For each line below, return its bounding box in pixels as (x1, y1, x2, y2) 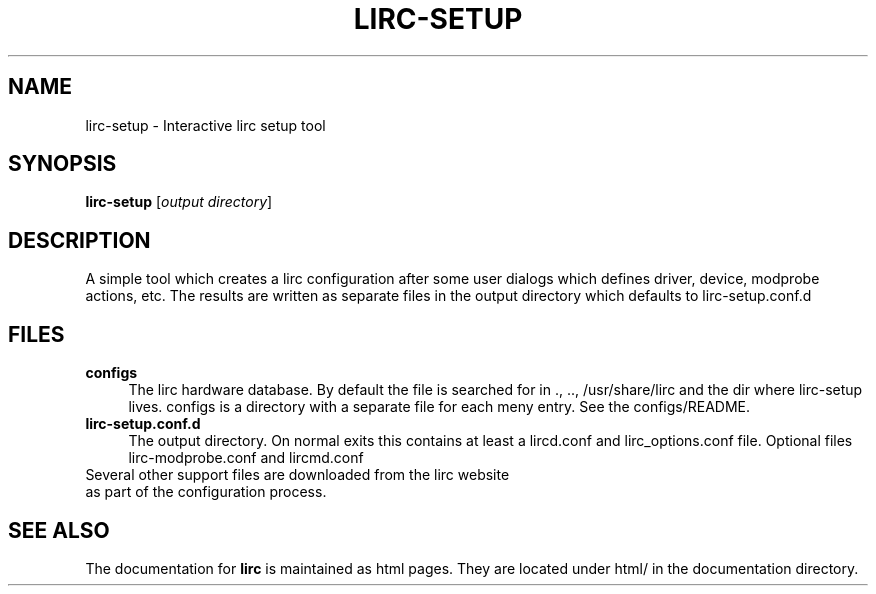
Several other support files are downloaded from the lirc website (85, 466, 510, 484)
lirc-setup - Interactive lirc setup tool (85, 116, 326, 134)
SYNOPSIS (8, 151, 117, 177)
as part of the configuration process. (85, 483, 327, 501)
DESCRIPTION (8, 227, 151, 253)
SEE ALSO (8, 517, 110, 543)
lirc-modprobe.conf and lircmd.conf (128, 449, 364, 467)
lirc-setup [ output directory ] (85, 193, 273, 211)
